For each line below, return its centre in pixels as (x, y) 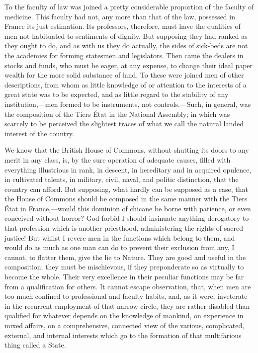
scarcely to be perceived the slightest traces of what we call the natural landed (124, 124)
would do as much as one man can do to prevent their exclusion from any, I (120, 247)
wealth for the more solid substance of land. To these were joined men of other (124, 75)
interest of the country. (39, 133)
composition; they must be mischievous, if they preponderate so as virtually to (124, 267)
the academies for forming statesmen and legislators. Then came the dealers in (124, 55)
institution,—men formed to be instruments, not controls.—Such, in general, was (128, 104)
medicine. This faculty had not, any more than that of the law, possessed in (120, 16)
